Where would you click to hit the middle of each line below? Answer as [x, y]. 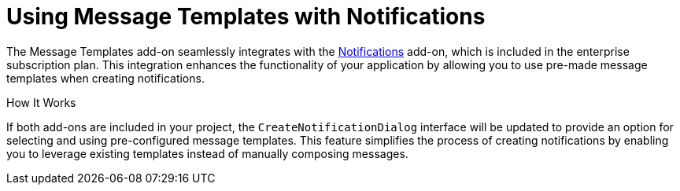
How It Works [41, 102]
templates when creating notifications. [105, 78]
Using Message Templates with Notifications [246, 17]
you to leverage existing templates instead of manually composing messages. [207, 153]
